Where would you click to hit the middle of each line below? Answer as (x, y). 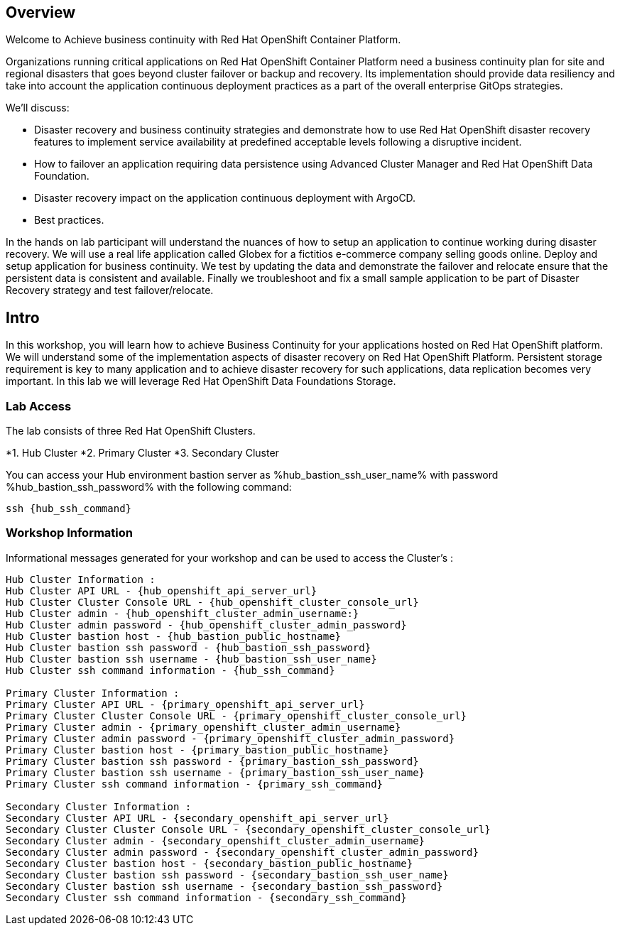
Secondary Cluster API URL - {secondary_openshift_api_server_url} (197, 818)
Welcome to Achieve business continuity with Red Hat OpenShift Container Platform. (203, 40)
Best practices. (69, 220)
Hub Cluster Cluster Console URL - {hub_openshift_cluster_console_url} (212, 602)
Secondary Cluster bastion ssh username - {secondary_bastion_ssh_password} (224, 886)
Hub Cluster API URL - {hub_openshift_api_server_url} (162, 590)
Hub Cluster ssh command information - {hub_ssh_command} (170, 670)
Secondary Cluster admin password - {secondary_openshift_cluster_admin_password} (242, 852)
